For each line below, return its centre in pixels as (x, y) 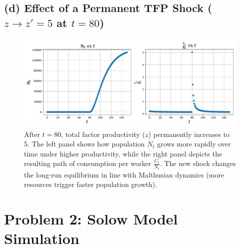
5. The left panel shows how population (84, 144)
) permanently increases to (189, 134)
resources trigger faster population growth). (91, 184)
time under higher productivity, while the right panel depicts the (123, 153)
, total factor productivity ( (103, 134)
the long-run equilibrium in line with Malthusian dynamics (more (124, 174)
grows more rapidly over (194, 144)
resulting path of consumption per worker (88, 163)
